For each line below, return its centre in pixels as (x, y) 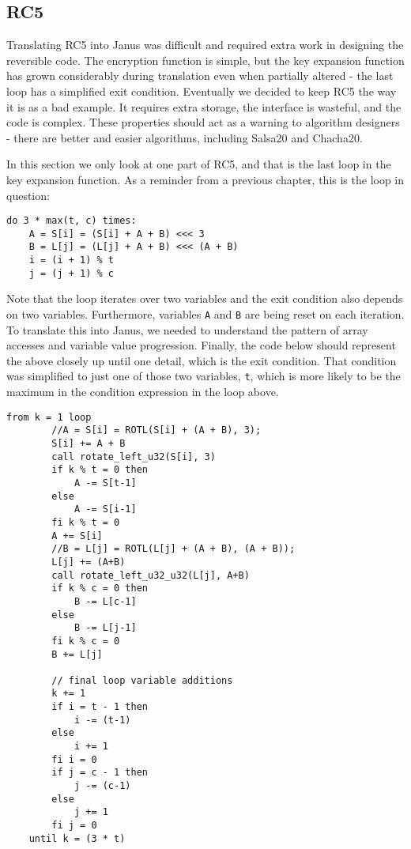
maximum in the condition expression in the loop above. (143, 392)
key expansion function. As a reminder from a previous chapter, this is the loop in (205, 179)
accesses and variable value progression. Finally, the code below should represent (201, 345)
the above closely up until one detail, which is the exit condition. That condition (202, 360)
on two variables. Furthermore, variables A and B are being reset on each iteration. (205, 314)
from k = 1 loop (49, 417)
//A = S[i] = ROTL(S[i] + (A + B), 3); (156, 430)
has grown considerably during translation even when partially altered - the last (200, 75)
